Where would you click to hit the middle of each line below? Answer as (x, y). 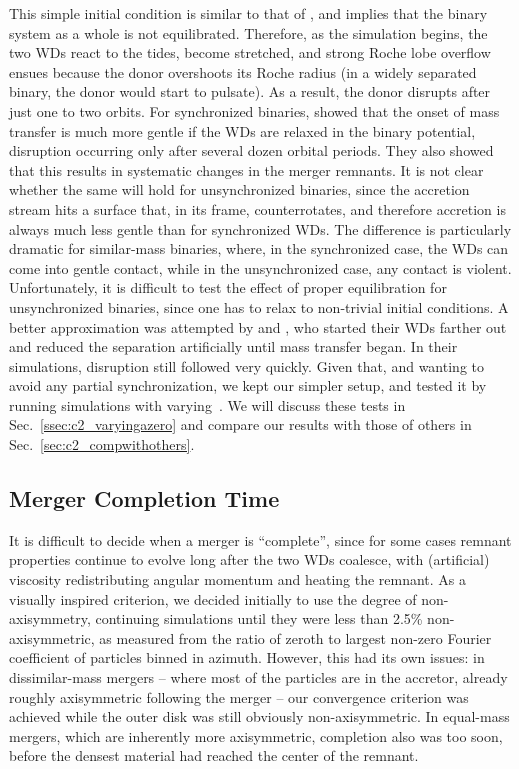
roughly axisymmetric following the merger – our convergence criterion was (239, 696)
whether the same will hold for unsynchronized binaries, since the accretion (239, 189)
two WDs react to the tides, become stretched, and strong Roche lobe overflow (250, 52)
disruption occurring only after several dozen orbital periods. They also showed (251, 150)
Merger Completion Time (144, 498)
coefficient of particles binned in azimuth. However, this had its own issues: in (247, 657)
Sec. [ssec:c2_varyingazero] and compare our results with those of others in (240, 424)
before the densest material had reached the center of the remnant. (214, 755)
